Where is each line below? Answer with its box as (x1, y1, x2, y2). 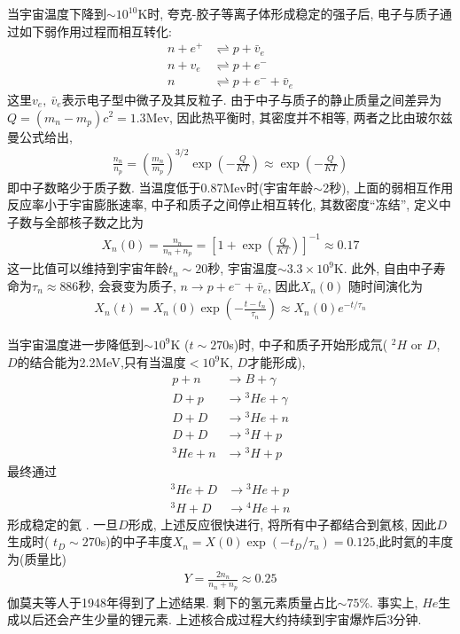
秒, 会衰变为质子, (78, 276, 176, 294)
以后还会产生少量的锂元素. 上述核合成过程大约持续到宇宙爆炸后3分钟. (19, 610, 422, 629)
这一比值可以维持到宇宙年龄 (7, 259, 168, 278)
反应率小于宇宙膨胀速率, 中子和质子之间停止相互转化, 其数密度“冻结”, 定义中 (7, 195, 451, 214)
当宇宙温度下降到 (7, 4, 106, 22)
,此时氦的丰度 (375, 532, 454, 551)
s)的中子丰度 (100, 532, 173, 551)
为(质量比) (7, 550, 66, 568)
